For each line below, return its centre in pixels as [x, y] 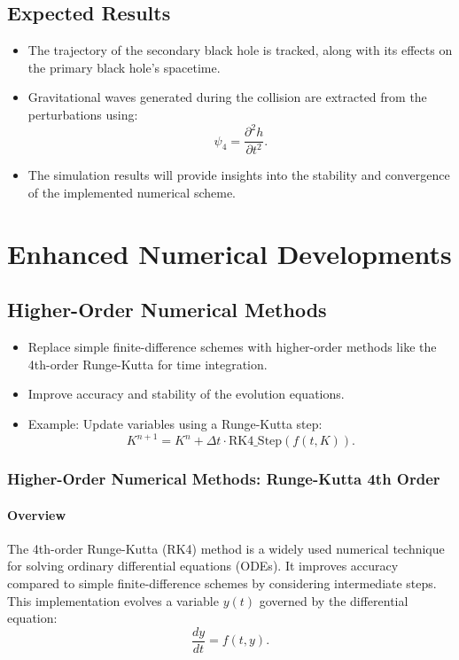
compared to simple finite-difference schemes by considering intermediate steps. [222, 582]
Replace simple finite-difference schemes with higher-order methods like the [232, 347]
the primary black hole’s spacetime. [124, 67]
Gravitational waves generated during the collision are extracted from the [227, 97]
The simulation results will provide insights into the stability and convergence [239, 175]
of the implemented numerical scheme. [132, 193]
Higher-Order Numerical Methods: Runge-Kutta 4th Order [224, 479]
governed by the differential [334, 600]
